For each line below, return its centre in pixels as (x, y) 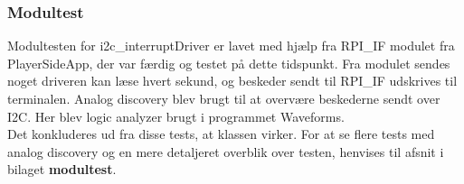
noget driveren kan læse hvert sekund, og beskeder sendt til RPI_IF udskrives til (232, 81)
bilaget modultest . (62, 169)
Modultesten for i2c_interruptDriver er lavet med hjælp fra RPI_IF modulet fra (231, 46)
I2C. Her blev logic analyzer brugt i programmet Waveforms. (176, 116)
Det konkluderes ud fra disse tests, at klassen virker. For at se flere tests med (221, 134)
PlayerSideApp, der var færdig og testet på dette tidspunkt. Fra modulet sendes (229, 63)
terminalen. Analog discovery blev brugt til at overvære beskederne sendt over (224, 98)
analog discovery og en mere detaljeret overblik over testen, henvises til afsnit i (226, 151)
